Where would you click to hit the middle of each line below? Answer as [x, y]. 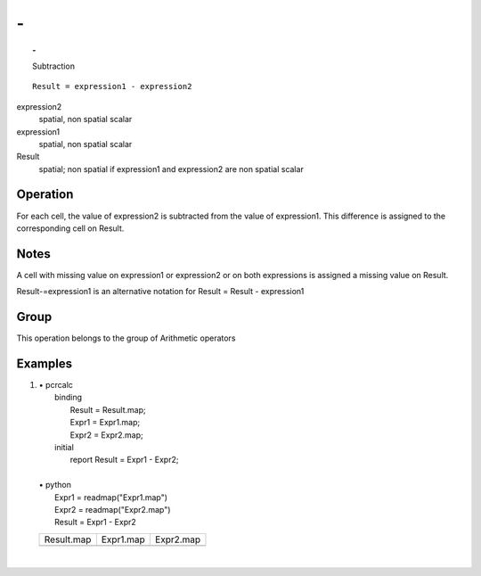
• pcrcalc [56, 385]
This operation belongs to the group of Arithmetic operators [126, 338]
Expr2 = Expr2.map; [106, 435]
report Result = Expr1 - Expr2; [124, 460]
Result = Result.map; [108, 409]
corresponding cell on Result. [70, 228]
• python [55, 485]
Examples [45, 363]
